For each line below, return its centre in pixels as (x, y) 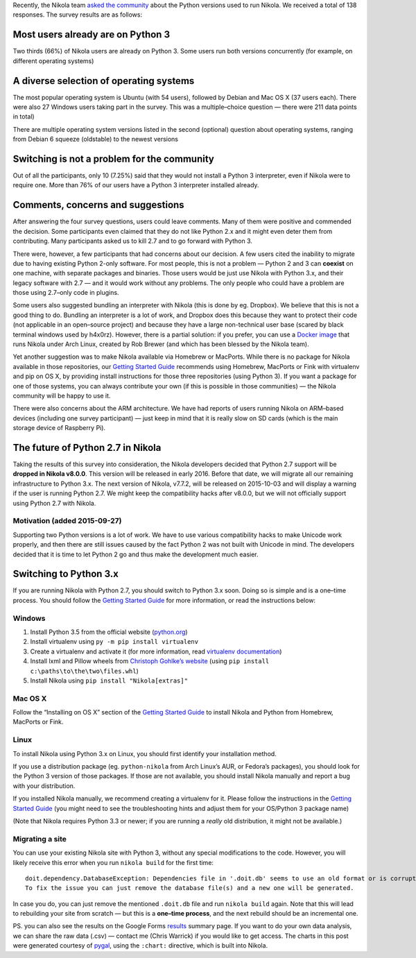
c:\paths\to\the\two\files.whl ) (84, 671)
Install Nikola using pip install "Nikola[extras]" (109, 681)
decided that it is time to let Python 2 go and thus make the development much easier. (136, 554)
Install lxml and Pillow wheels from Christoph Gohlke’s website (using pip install (150, 661)
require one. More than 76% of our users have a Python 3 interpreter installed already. (136, 185)
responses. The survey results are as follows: (77, 15)
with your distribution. (44, 786)
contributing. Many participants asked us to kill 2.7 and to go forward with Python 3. (133, 241)
